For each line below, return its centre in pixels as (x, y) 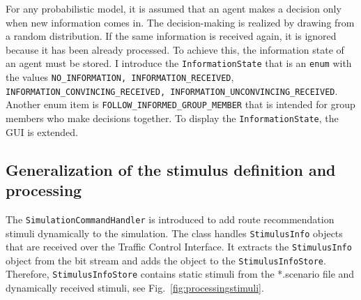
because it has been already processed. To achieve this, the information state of (175, 49)
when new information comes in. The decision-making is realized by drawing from (180, 22)
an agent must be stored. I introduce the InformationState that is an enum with (179, 63)
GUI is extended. (42, 132)
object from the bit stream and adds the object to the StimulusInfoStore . (166, 260)
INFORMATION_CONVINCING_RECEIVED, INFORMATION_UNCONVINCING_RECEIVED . (172, 90)
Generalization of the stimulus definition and (171, 169)
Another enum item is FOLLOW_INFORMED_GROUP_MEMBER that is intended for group (180, 104)
